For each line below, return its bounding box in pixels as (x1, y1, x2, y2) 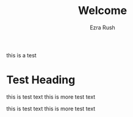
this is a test (6, 51, 37, 58)
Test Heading (6, 73, 76, 87)
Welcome (78, 4, 127, 18)
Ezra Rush (89, 24, 116, 31)
